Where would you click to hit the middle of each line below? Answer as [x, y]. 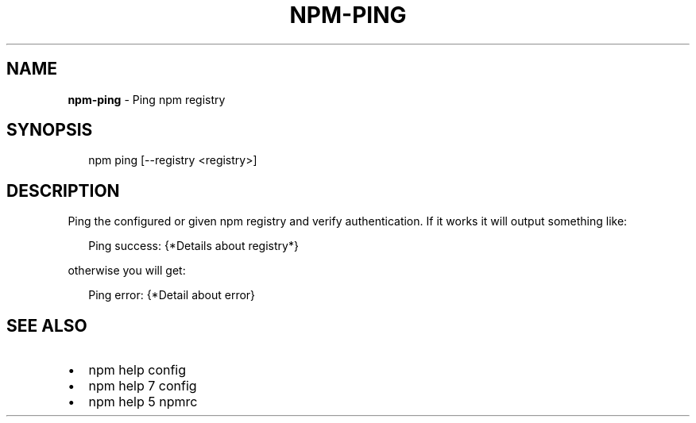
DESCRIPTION [63, 190]
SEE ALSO [47, 325]
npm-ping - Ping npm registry [147, 99]
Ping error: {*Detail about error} [172, 295]
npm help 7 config [143, 386]
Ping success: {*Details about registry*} [193, 246]
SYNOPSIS [50, 130]
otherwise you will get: [127, 271]
